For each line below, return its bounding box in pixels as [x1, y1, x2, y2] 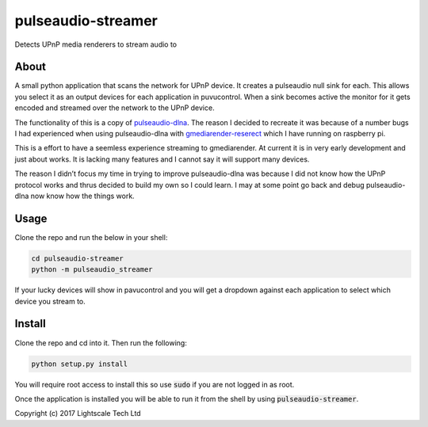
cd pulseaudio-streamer [31, 254, 124, 263]
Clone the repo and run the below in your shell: [14, 232, 168, 242]
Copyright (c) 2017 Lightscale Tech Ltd [14, 409, 142, 418]
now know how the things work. [30, 191, 135, 200]
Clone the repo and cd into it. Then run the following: [14, 337, 188, 348]
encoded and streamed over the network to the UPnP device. [14, 103, 215, 112]
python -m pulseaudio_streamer [31, 265, 154, 274]
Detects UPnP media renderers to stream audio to [14, 40, 178, 49]
